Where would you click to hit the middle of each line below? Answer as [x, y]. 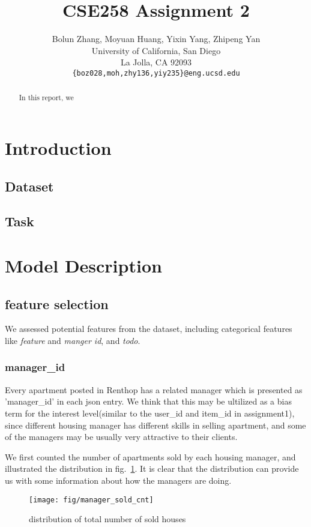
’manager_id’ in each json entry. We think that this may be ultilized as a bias [148, 401]
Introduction [58, 148]
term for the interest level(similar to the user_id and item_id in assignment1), [150, 413]
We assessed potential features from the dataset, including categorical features [149, 329]
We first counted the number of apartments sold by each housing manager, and [150, 456]
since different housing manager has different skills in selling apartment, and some [155, 425]
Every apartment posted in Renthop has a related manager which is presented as [154, 389]
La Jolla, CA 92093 [156, 62]
